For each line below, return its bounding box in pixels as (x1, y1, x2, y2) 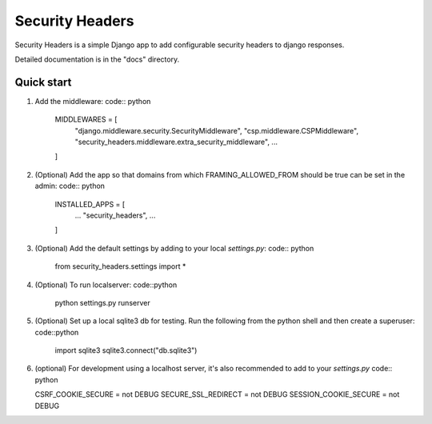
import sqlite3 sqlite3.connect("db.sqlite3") (54, 346, 198, 355)
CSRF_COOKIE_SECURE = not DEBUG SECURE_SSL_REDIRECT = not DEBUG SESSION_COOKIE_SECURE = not (34, 390, 400, 399)
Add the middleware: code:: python (34, 96, 151, 106)
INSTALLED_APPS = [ (54, 199, 126, 209)
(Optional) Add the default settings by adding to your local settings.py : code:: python (34, 243, 314, 253)
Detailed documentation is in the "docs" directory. (14, 54, 180, 64)
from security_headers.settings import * (54, 262, 186, 271)
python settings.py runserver (54, 298, 151, 307)
